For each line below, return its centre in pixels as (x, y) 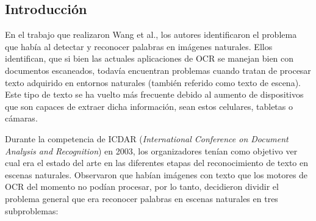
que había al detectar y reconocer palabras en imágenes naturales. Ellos (139, 46)
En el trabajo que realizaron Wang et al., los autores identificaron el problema (151, 34)
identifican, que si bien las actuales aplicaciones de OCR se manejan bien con (149, 58)
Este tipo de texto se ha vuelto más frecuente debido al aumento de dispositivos (154, 94)
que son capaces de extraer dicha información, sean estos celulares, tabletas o (149, 106)
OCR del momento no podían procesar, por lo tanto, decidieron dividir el (142, 187)
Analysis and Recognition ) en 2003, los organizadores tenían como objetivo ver (151, 150)
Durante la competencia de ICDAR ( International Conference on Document (147, 138)
